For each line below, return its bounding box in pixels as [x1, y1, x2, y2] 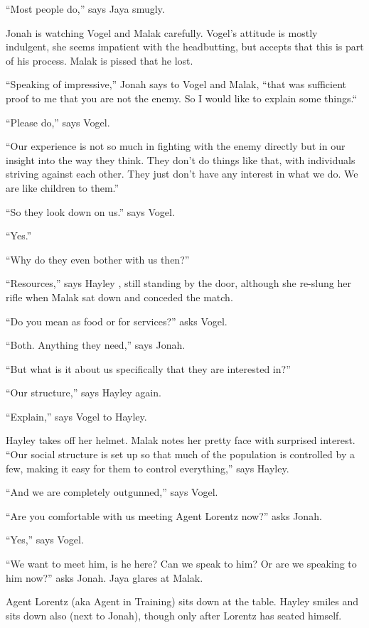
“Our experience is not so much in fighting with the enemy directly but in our [6, 139, 346, 153]
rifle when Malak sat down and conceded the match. [6, 289, 233, 304]
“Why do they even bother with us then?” [6, 251, 190, 266]
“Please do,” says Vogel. [6, 114, 110, 129]
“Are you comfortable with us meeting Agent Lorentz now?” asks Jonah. [6, 508, 322, 523]
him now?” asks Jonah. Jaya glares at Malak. [6, 570, 203, 585]
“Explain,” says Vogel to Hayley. [6, 408, 147, 423]
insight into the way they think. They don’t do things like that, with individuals [6, 152, 355, 167]
